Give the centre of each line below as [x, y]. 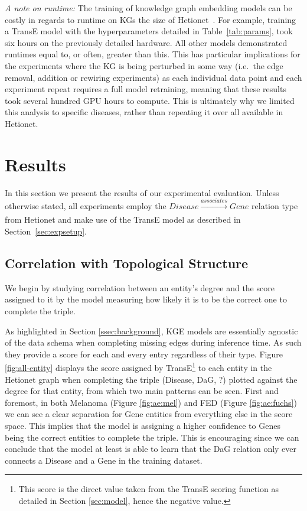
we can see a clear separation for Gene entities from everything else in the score [149, 414]
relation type [275, 206]
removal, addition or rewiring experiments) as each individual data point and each [153, 77]
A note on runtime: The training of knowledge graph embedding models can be [148, 8]
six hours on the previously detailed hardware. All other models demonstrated [146, 42]
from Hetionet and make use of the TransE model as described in [123, 219]
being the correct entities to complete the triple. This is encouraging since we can [152, 437]
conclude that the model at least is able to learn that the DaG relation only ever [151, 449]
